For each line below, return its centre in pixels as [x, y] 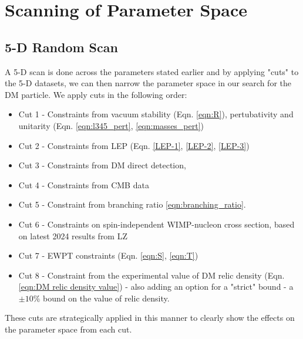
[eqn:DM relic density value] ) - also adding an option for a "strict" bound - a [156, 287]
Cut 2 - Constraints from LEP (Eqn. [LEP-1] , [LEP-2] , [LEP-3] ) [134, 145]
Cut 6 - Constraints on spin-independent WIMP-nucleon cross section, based [156, 224]
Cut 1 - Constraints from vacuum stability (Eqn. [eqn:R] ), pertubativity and [156, 114]
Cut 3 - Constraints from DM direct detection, [102, 165]
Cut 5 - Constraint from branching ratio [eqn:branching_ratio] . [132, 204]
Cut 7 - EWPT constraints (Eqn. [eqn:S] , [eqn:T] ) [108, 255]
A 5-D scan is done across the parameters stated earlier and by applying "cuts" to [152, 71]
